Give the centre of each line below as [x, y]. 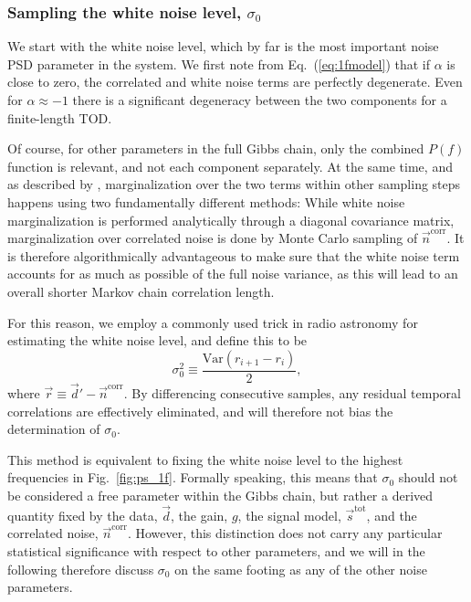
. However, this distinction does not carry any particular [285, 533]
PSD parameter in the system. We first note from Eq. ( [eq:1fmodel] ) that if [219, 63]
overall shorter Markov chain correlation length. [141, 291]
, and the [392, 515]
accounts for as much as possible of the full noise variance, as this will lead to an [233, 274]
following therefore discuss [81, 569]
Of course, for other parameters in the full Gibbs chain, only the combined [216, 148]
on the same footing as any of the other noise [301, 569]
